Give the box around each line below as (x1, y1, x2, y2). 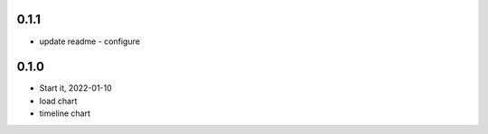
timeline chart (39, 108, 90, 119)
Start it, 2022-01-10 (39, 83, 112, 94)
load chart (39, 95, 78, 106)
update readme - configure (39, 36, 140, 47)
